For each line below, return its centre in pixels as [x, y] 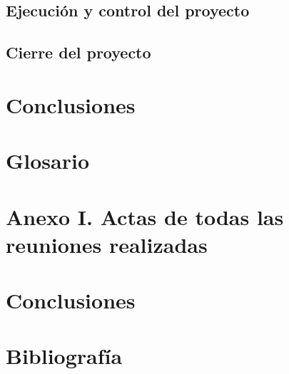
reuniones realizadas [107, 244]
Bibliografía [64, 356]
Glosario [48, 161]
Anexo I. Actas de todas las [145, 216]
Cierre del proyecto [78, 52]
